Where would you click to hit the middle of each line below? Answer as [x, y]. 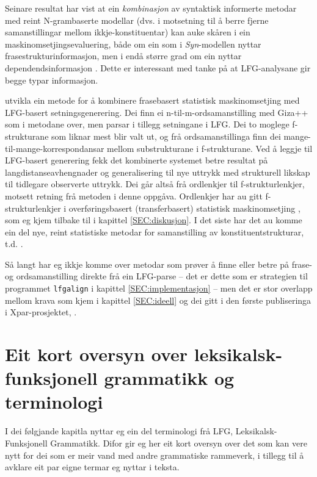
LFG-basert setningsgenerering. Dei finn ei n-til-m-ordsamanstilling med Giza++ [157, 112]
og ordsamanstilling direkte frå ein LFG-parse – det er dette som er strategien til [156, 276]
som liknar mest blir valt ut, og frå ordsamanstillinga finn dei [166, 136]
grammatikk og [169, 378]
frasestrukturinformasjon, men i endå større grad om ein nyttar [123, 56]
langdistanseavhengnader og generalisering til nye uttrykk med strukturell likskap [158, 172]
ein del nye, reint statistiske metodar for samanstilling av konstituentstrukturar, [155, 231]
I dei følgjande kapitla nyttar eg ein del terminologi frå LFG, [119, 431]
